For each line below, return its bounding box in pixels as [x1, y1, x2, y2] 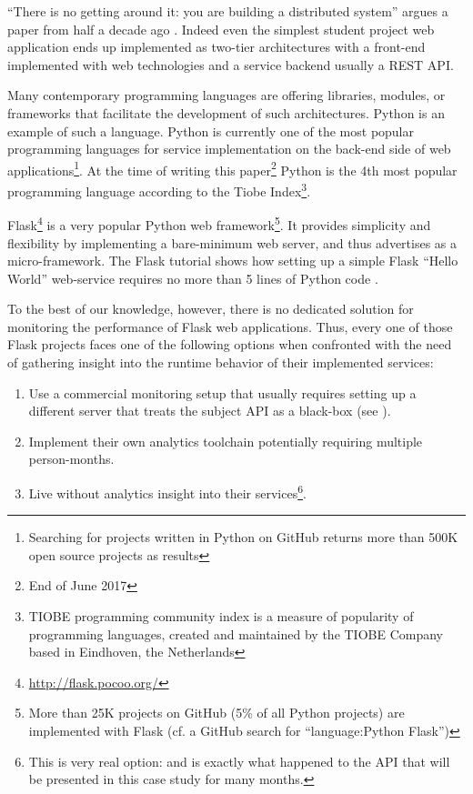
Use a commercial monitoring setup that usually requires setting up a [28, 383, 417, 402]
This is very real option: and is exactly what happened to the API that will [28, 751, 450, 770]
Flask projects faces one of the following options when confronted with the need [7, 335, 452, 354]
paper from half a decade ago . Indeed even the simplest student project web [7, 19, 435, 38]
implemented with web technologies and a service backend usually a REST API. [7, 55, 454, 74]
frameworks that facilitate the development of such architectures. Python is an [7, 103, 445, 122]
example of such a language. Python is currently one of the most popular [7, 121, 415, 140]
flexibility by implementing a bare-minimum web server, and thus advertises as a [7, 233, 458, 252]
